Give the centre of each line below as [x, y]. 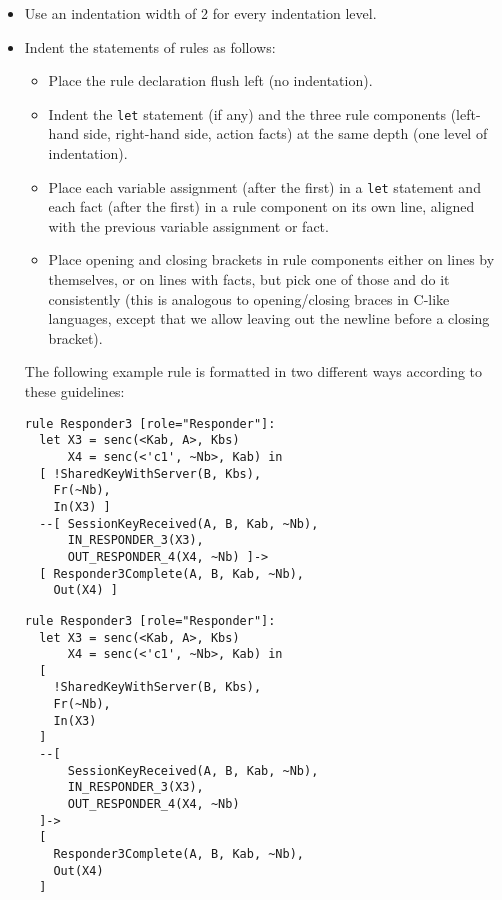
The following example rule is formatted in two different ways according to [253, 371]
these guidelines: [74, 391]
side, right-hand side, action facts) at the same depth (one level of [285, 133]
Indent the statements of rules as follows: [150, 46]
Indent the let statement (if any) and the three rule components [247, 113]
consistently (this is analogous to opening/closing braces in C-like [249, 298]
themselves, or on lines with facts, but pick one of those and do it [249, 279]
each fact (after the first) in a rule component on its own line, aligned [261, 206]
